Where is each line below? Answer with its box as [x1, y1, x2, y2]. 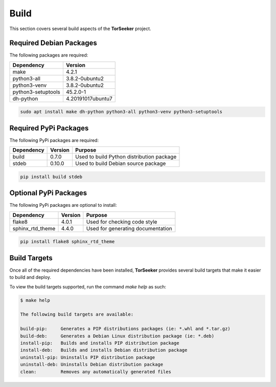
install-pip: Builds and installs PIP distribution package [20, 340, 179, 346]
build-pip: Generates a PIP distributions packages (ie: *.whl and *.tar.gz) [20, 326, 231, 332]
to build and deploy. [9, 274, 51, 280]
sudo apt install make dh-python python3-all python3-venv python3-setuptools [20, 109, 222, 115]
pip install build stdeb [20, 174, 83, 180]
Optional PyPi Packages [9, 189, 87, 198]
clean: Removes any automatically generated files [20, 369, 171, 375]
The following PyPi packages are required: [9, 137, 99, 143]
